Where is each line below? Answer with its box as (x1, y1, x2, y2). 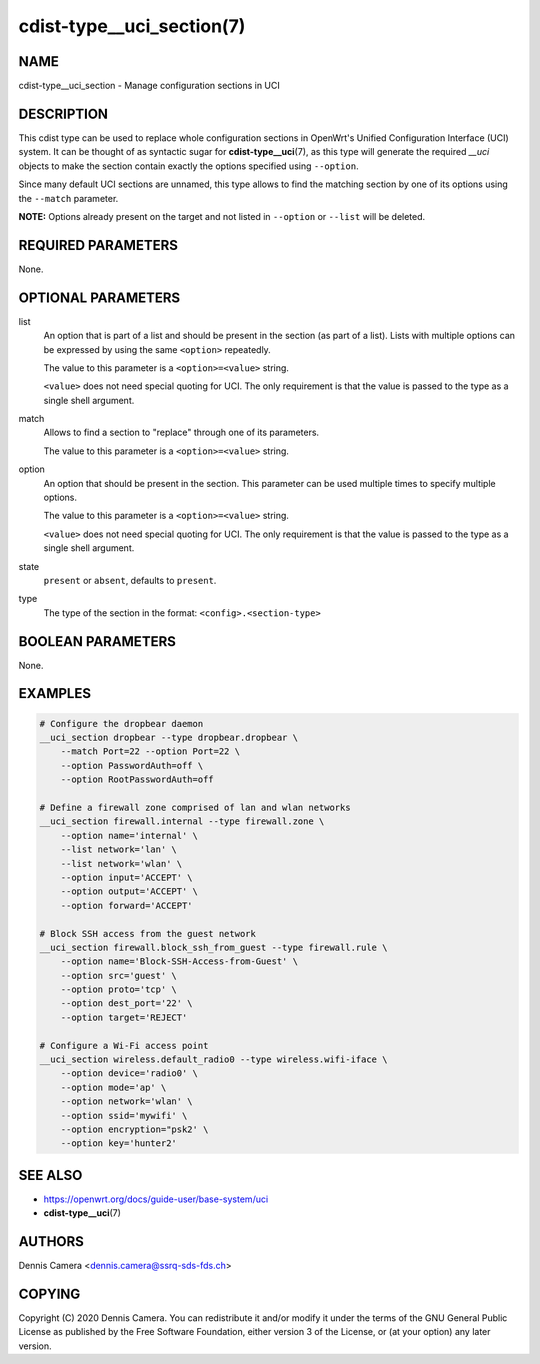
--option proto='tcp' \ (60, 984, 177, 995)
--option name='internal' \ (60, 830, 199, 841)
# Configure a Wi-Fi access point (39, 1040, 209, 1051)
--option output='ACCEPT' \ (60, 886, 199, 897)
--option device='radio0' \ (60, 1068, 199, 1079)
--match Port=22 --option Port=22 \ (60, 746, 240, 757)
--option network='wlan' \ (60, 1096, 194, 1107)
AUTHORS (18, 1233, 85, 1250)
